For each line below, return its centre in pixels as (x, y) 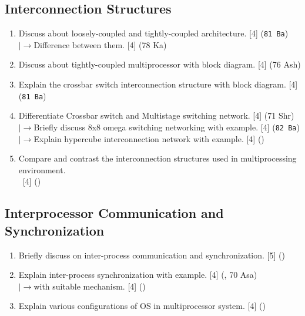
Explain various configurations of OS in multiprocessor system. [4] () (142, 306)
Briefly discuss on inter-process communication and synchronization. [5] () (152, 255)
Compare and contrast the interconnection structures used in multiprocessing (157, 158)
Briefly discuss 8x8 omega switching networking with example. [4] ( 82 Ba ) (167, 127)
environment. (42, 169)
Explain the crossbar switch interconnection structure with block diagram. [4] (158, 84)
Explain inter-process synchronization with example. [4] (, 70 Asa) (138, 275)
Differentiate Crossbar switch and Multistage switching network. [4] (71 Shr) (156, 115)
